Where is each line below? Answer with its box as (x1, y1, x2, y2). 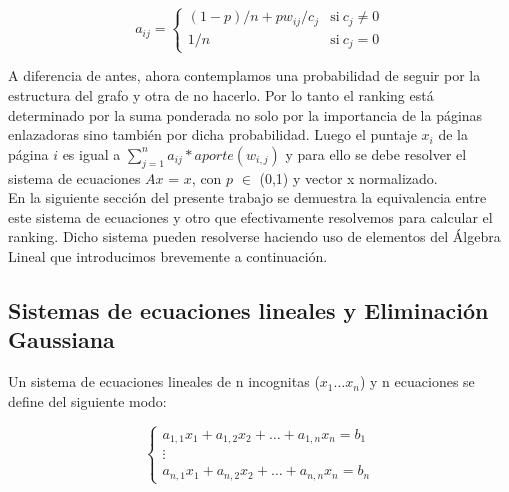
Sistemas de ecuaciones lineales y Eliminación (8, 295, 489, 325)
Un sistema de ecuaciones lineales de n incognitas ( (8, 371, 320, 392)
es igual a (62, 143, 121, 164)
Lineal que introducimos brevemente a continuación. (8, 246, 328, 267)
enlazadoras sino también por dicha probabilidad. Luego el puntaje (8, 124, 417, 145)
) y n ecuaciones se (359, 371, 475, 392)
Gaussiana (8, 324, 115, 355)
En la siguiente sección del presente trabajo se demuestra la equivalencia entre (8, 187, 487, 208)
